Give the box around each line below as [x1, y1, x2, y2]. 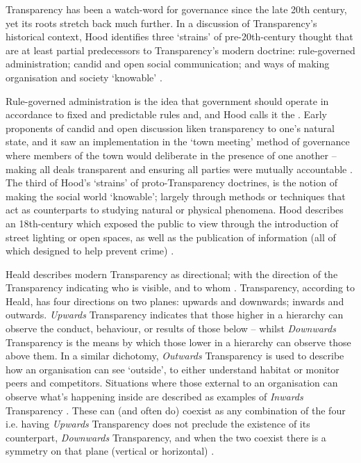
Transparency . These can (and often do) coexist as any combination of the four [6, 403, 346, 417]
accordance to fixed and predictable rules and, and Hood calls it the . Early [6, 107, 327, 122]
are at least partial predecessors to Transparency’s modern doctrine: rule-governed [6, 42, 355, 57]
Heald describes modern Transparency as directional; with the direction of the [6, 266, 338, 281]
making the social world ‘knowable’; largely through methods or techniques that [6, 188, 346, 203]
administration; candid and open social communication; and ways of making [6, 56, 330, 71]
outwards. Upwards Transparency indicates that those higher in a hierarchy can [6, 307, 344, 322]
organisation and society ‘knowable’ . [6, 70, 162, 84]
